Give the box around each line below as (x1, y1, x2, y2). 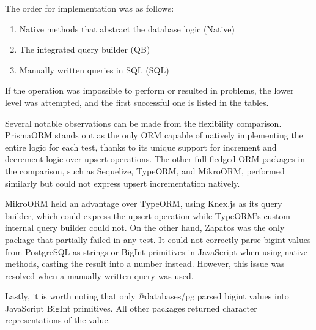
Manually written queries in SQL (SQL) (19, 63, 169, 76)
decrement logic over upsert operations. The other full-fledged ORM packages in (5, 152, 305, 165)
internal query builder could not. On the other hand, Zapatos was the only (5, 221, 285, 234)
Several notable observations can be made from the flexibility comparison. (5, 116, 282, 129)
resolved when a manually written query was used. (5, 269, 194, 282)
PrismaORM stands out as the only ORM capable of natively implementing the (5, 129, 303, 141)
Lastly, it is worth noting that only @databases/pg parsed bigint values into (5, 290, 289, 302)
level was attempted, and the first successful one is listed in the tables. (5, 96, 269, 108)
